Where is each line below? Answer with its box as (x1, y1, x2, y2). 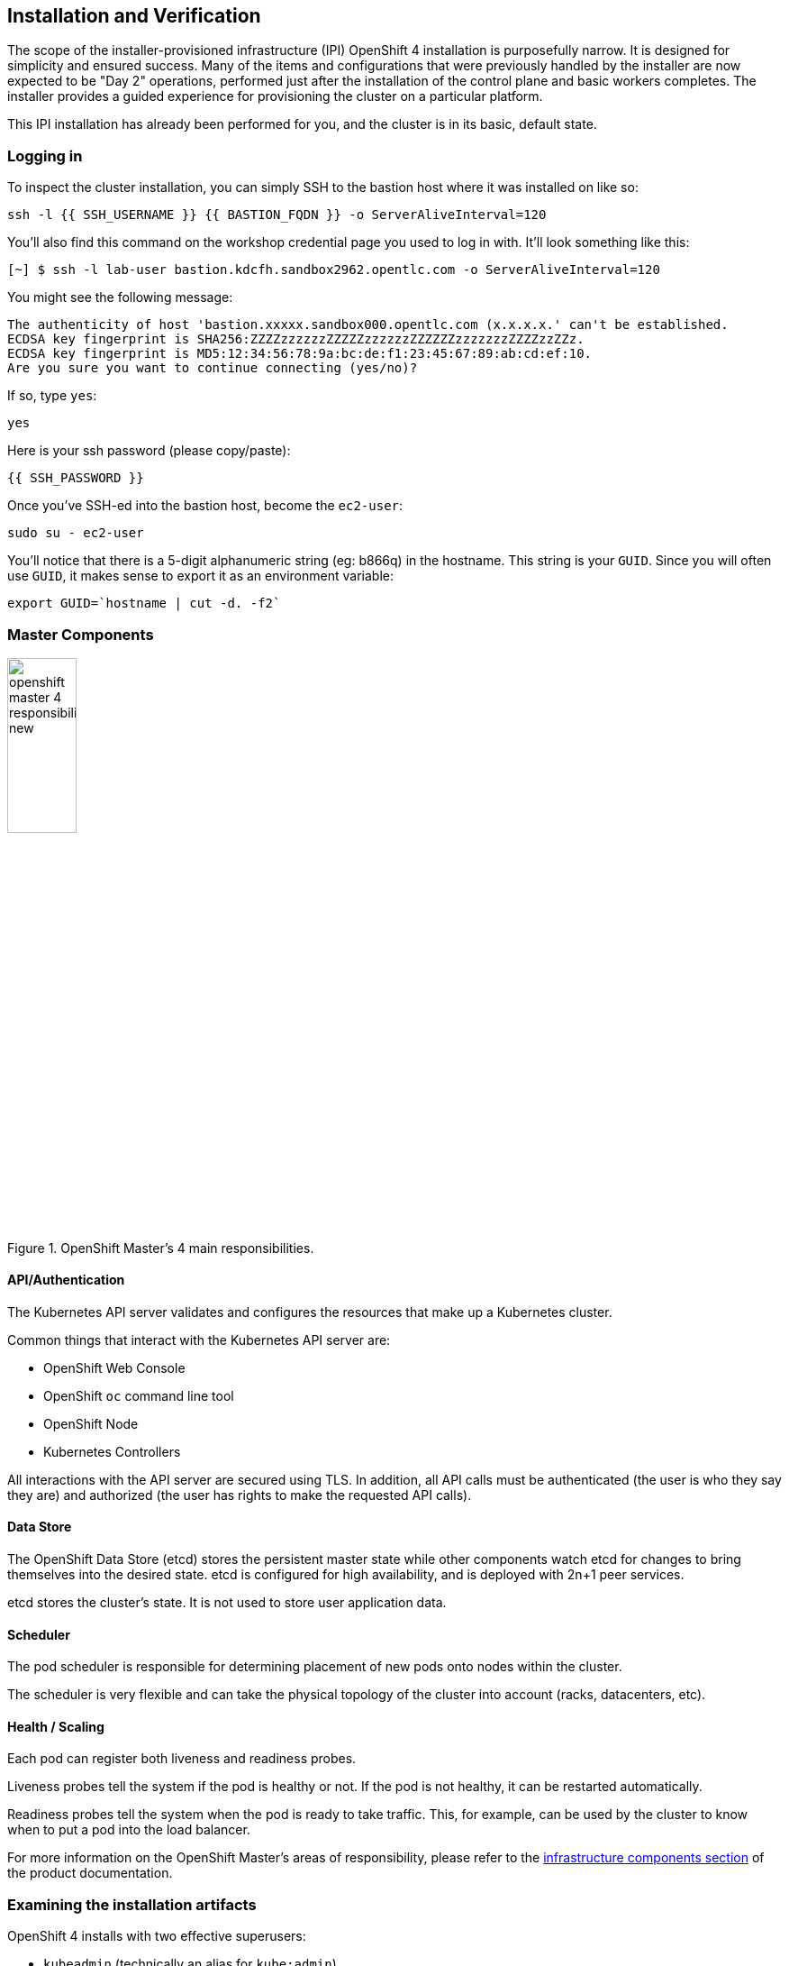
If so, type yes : (7, 388, 97, 404)
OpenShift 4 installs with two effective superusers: (7, 1928, 306, 1944)
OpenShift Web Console (43, 1359, 186, 1376)
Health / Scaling (7, 1718, 104, 1734)
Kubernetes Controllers (43, 1443, 181, 1459)
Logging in (7, 146, 83, 165)
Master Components (7, 625, 154, 644)
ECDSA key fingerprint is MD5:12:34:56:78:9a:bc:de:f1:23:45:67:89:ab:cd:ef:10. (7, 346, 593, 361)
